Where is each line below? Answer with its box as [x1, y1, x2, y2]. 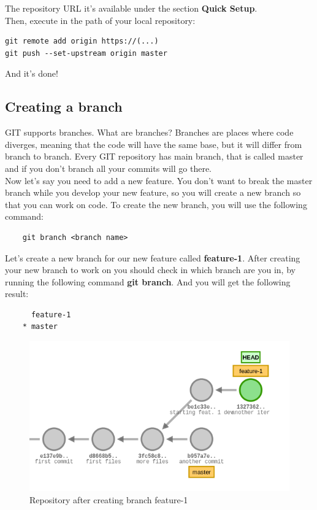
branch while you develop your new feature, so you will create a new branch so [5, 186, 301, 199]
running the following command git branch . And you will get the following [5, 275, 291, 288]
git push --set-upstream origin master [5, 48, 167, 58]
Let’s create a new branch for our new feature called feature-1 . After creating [5, 251, 300, 264]
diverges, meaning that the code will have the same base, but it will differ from [5, 137, 302, 150]
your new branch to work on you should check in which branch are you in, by [5, 263, 296, 276]
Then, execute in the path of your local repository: [5, 14, 196, 26]
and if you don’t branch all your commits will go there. [5, 161, 212, 174]
